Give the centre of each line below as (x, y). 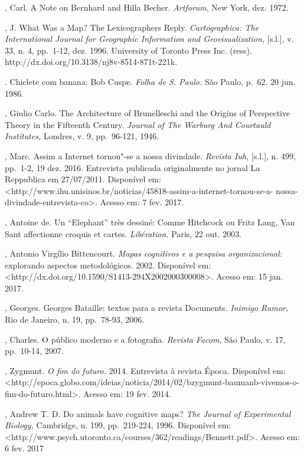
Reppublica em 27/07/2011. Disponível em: (83, 179)
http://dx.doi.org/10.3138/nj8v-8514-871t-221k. (91, 62)
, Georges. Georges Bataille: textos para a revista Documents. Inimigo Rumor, (147, 308)
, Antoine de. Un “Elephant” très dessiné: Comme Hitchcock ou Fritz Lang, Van (150, 222)
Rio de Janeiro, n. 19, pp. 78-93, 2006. (75, 319)
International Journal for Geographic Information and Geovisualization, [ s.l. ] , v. (149, 39)
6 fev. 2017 (24, 448)
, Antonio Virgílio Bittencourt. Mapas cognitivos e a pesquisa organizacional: (143, 253)
